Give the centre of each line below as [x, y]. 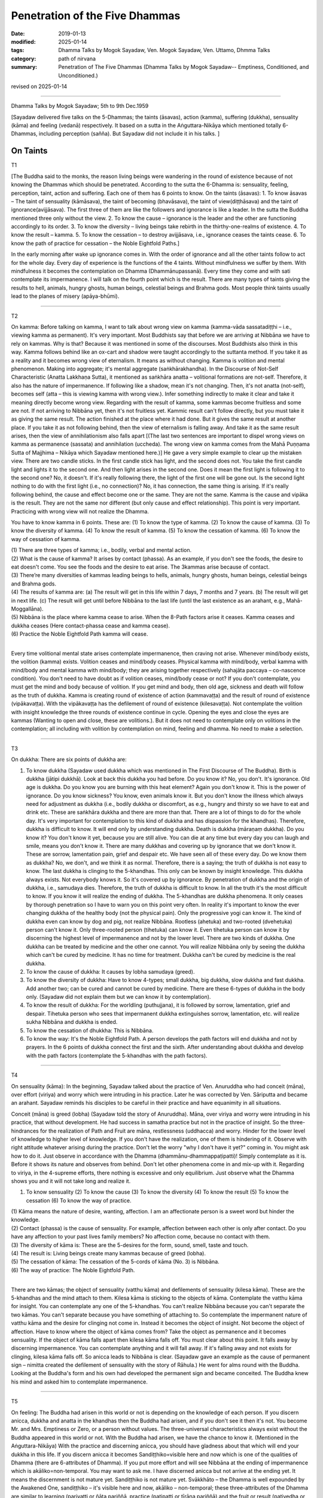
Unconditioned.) [78, 75]
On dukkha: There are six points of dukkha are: [69, 759]
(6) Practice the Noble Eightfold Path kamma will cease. [80, 634]
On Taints [29, 151]
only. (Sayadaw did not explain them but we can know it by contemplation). [118, 997]
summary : [24, 67]
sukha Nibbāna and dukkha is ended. [72, 1022]
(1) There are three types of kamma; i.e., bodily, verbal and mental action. [101, 550]
